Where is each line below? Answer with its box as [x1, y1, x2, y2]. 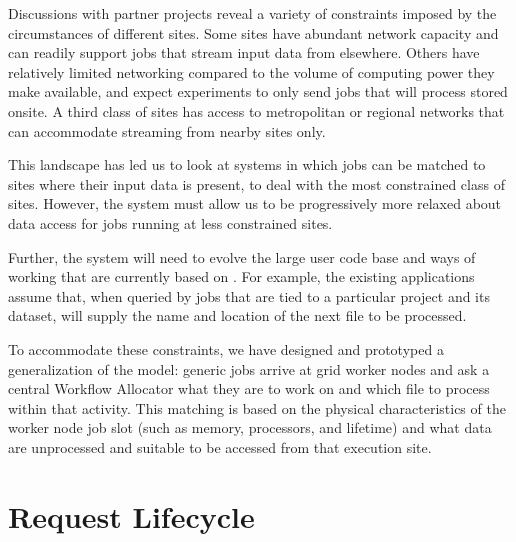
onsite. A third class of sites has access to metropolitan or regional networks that [8, 100, 505, 121]
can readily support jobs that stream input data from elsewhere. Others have [8, 42, 480, 63]
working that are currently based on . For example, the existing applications [8, 266, 475, 287]
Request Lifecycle [8, 495, 255, 536]
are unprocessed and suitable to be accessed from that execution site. [8, 436, 432, 457]
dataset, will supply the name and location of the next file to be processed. [8, 305, 467, 326]
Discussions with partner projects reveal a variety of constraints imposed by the [8, 3, 497, 23]
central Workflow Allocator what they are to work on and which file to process [8, 378, 490, 399]
